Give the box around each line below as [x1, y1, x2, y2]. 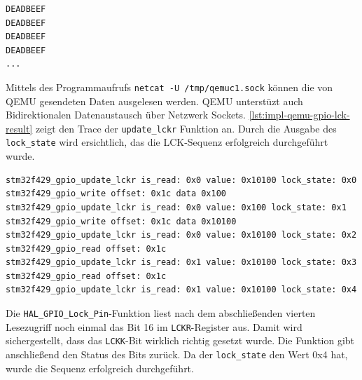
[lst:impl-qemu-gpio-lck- [249, 107, 350, 122]
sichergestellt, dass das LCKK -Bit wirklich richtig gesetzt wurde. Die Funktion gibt [6, 333, 355, 348]
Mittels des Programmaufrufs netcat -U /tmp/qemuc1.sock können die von [6, 79, 333, 94]
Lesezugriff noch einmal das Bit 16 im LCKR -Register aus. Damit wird [6, 319, 302, 334]
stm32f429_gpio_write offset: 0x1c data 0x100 [6, 189, 226, 199]
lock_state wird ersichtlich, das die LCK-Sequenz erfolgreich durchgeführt [6, 135, 328, 149]
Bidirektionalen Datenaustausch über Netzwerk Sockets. [6, 107, 246, 122]
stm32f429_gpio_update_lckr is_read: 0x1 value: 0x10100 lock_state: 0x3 [6, 257, 357, 268]
